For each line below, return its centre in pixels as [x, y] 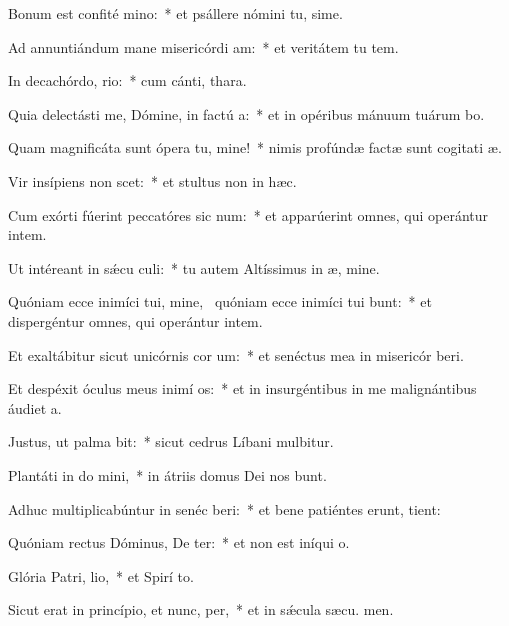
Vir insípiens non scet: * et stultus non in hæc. [152, 180]
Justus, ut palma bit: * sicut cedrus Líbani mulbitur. [171, 441]
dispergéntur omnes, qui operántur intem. [135, 320]
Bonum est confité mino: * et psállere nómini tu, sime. [175, 13]
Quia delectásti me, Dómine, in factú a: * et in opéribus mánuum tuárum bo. [246, 113]
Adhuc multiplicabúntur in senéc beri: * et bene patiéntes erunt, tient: [224, 508]
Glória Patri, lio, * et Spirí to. [101, 575]
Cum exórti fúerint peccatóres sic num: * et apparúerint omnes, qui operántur [248, 214]
